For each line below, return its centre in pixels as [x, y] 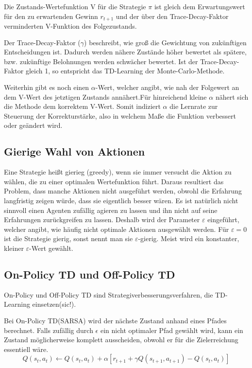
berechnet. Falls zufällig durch [49, 330]
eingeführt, [223, 219]
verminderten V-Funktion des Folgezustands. [70, 26]
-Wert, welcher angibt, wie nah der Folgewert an [167, 87]
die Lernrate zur [194, 106]
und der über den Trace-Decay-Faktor [172, 16]
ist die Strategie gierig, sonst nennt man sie [68, 238]
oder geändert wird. [33, 125]
